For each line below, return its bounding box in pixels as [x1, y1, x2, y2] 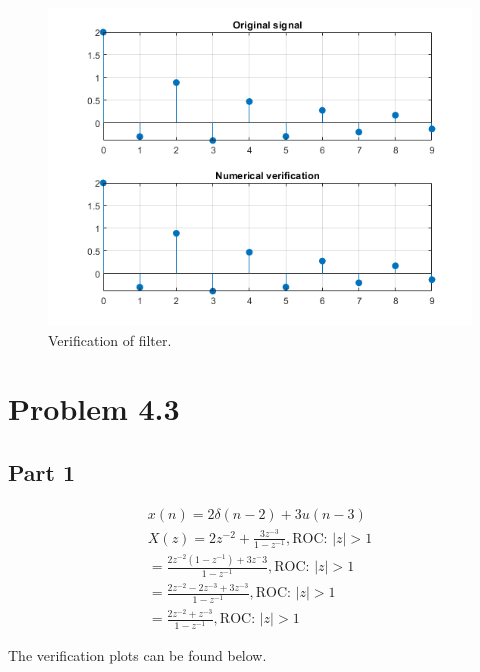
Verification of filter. [48, 329, 172, 350]
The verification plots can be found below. [8, 644, 267, 665]
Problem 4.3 [8, 388, 180, 429]
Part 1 [8, 456, 76, 487]
